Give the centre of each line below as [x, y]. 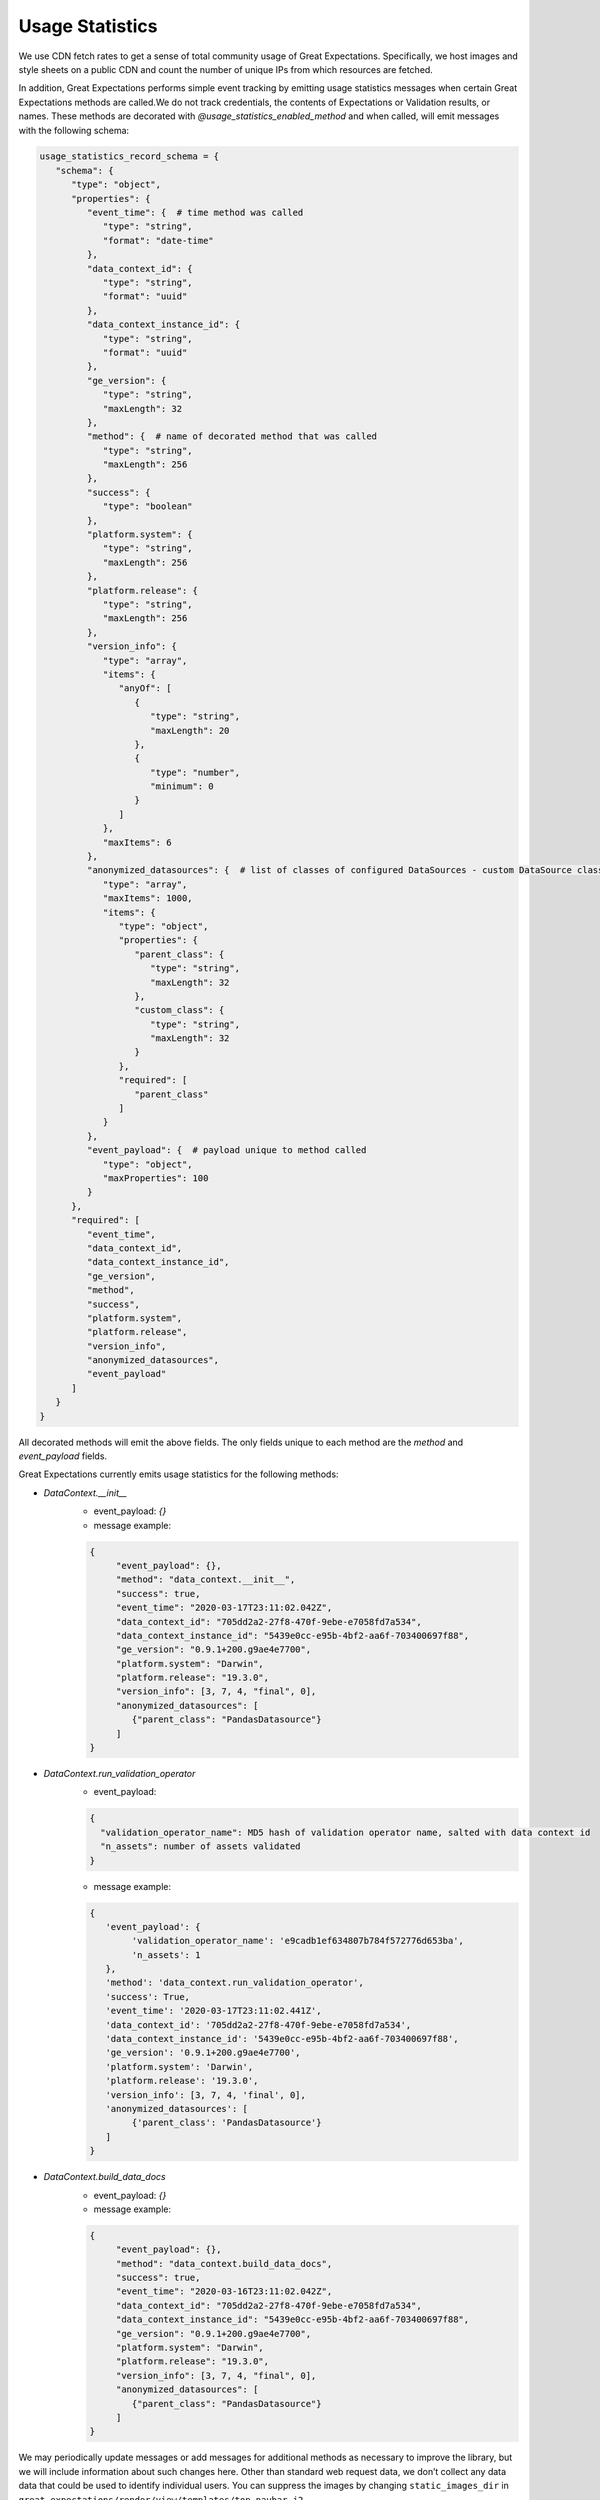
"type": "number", [195, 772]
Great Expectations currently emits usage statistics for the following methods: [178, 1474]
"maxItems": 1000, [148, 898]
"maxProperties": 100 [155, 1178]
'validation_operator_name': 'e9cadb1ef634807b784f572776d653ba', [298, 1941]
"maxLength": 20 [190, 730]
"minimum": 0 [182, 786]
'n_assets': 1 [166, 1954]
